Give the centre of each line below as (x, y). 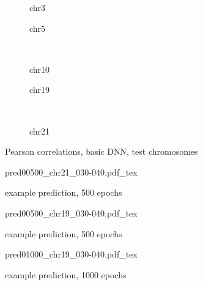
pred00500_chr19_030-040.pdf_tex (71, 213)
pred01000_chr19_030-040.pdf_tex (71, 254)
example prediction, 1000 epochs (66, 274)
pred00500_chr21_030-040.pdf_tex (71, 172)
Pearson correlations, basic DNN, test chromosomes (102, 151)
